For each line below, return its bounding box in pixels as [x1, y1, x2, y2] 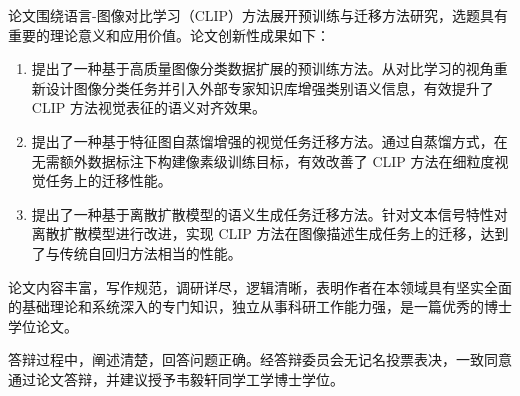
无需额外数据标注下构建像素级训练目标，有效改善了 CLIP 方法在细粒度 [31, 150, 495, 171]
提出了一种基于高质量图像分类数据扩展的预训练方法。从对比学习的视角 [31, 58, 494, 79]
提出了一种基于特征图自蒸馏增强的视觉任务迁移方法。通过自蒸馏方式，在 [31, 130, 508, 151]
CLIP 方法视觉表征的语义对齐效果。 [31, 97, 266, 118]
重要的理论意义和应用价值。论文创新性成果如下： [8, 24, 330, 45]
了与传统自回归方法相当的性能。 [31, 242, 242, 263]
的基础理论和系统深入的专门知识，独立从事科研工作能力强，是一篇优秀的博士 [8, 296, 512, 317]
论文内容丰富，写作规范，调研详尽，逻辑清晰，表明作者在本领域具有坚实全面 [8, 276, 512, 297]
